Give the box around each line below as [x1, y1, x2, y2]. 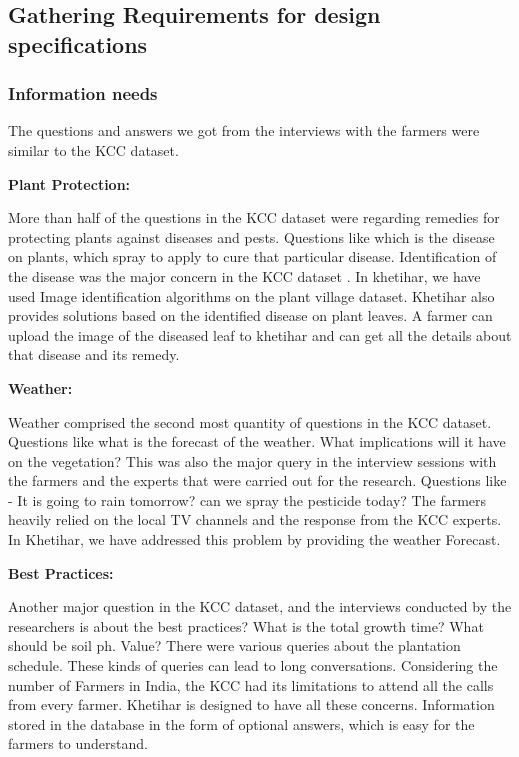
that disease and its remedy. [8, 344, 180, 365]
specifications [8, 28, 148, 59]
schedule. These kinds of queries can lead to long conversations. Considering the [8, 655, 498, 676]
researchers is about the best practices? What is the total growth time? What [8, 615, 484, 636]
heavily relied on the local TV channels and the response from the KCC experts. [8, 509, 502, 530]
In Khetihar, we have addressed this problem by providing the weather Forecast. [8, 529, 501, 550]
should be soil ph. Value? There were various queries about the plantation [8, 635, 461, 656]
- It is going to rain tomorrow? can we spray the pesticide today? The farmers [8, 489, 487, 510]
